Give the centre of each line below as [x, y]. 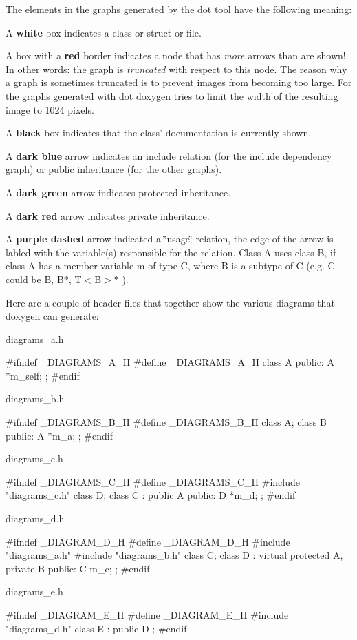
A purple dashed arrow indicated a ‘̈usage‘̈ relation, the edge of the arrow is [170, 239]
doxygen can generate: [52, 316]
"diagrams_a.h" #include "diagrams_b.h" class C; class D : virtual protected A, [174, 555]
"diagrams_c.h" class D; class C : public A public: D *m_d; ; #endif [151, 495]
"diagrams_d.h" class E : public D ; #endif [96, 628]
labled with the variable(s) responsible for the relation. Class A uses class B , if [171, 252]
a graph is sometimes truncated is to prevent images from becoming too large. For [179, 82]
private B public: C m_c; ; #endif [78, 568]
